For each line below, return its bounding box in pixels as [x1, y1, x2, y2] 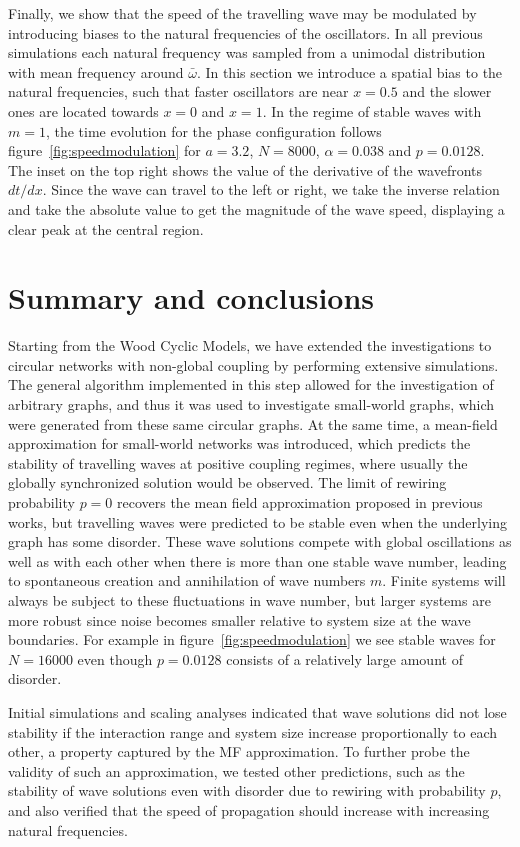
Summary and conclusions [8, 277, 375, 318]
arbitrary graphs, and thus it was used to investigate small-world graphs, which [8, 394, 495, 415]
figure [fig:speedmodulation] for [8, 140, 201, 161]
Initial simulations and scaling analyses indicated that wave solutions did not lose [8, 701, 507, 722]
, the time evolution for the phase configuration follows [45, 120, 382, 141]
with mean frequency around [8, 61, 184, 82]
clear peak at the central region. [8, 218, 204, 239]
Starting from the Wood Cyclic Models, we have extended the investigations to [8, 335, 492, 356]
